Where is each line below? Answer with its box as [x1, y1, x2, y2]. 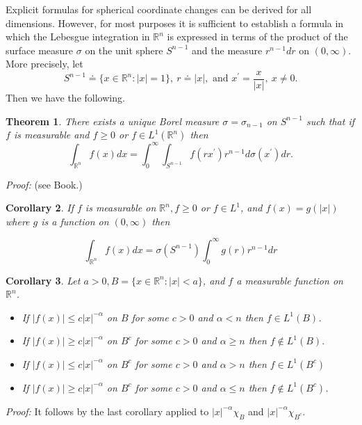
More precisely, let [6, 56, 83, 71]
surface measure [6, 42, 74, 57]
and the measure [192, 42, 263, 57]
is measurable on [85, 200, 156, 215]
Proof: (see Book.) [6, 177, 83, 191]
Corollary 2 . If [6, 200, 74, 215]
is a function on [41, 214, 109, 228]
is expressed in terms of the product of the [167, 29, 348, 44]
